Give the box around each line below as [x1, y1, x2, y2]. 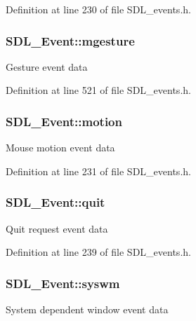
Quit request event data [6, 221, 108, 235]
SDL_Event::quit [6, 193, 105, 211]
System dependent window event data [6, 302, 169, 317]
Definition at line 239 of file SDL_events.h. [6, 245, 191, 259]
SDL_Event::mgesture [6, 32, 135, 49]
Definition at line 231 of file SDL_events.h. [6, 163, 191, 178]
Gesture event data [6, 59, 88, 74]
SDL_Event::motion [6, 112, 122, 130]
